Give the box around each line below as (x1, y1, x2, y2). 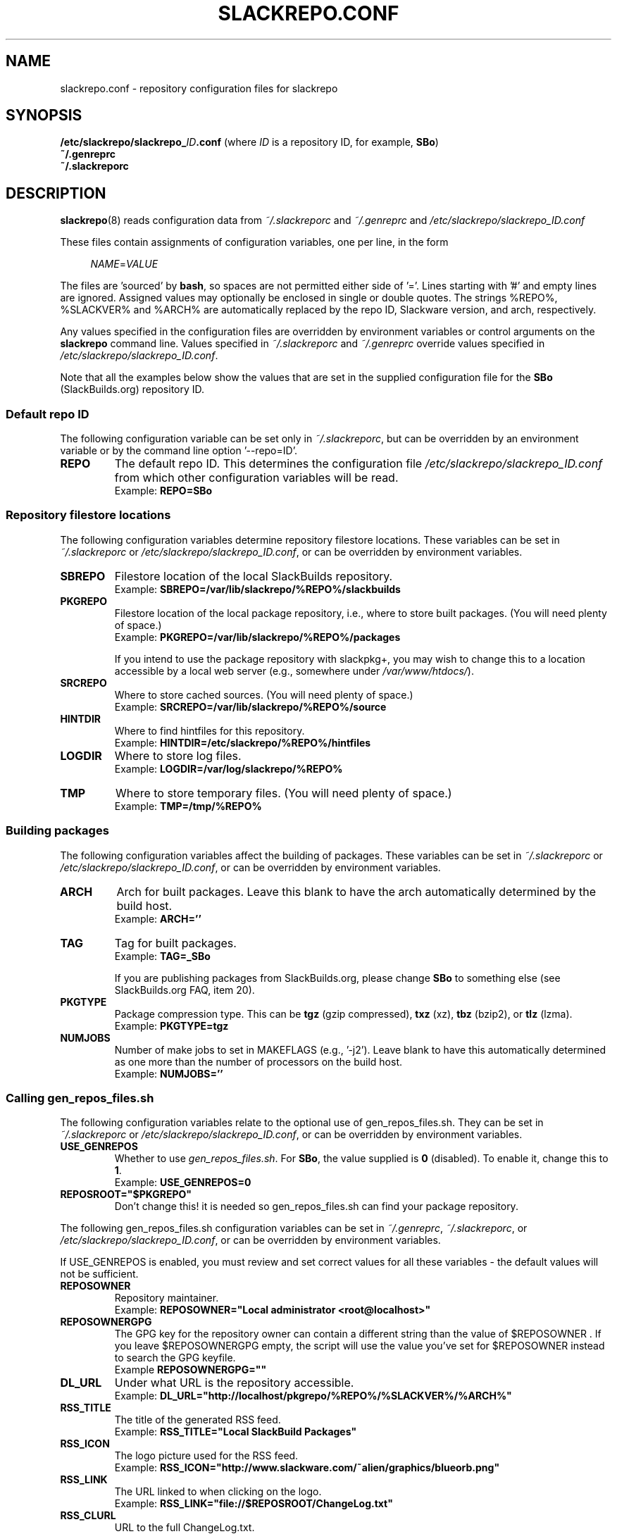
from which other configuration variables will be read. (114, 470, 399, 485)
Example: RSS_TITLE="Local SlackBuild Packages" (114, 1426, 357, 1438)
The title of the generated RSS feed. (114, 1414, 281, 1426)
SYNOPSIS (6, 106, 82, 125)
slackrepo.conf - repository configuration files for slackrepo (60, 82, 338, 94)
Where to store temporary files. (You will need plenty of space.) (116, 785, 452, 800)
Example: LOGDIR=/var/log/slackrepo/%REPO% (114, 762, 343, 775)
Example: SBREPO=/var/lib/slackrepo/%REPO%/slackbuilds (114, 582, 401, 595)
